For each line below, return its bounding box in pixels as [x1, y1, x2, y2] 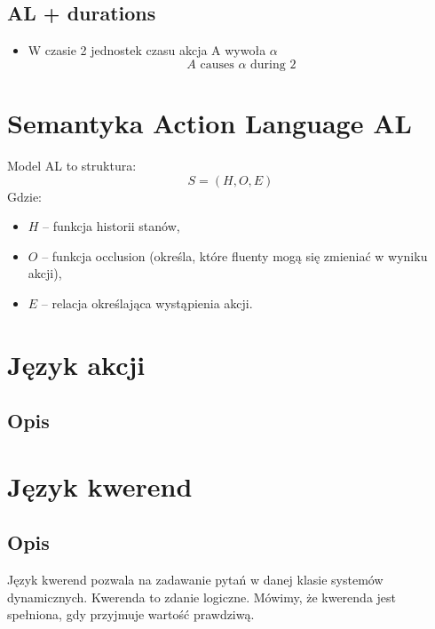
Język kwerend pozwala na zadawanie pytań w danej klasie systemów [7, 570, 384, 589]
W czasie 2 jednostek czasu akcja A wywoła [28, 41, 266, 60]
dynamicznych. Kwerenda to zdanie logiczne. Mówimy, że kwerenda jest [7, 587, 397, 606]
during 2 [250, 58, 297, 71]
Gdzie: [7, 187, 42, 205]
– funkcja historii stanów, [43, 217, 180, 235]
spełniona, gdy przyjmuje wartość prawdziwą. [7, 605, 255, 624]
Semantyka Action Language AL [7, 104, 412, 140]
